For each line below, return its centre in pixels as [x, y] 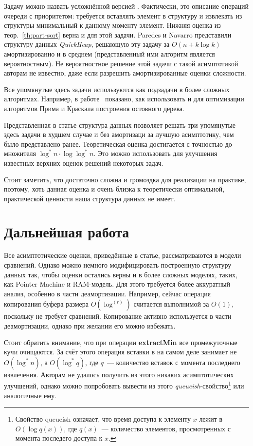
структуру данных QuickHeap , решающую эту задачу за [87, 44]
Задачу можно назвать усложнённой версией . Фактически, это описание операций [126, 6]
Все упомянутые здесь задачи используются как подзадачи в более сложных [117, 89]
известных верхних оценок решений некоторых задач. [84, 163]
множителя [20, 153]
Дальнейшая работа [67, 232]
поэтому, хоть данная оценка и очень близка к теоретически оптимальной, [114, 189]
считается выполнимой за [171, 304]
